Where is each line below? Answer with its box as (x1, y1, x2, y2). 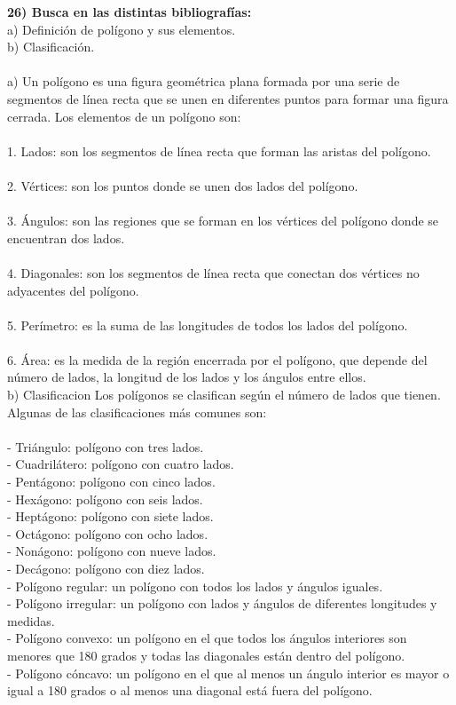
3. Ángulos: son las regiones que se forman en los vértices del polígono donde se (7, 211, 439, 230)
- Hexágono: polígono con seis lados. (7, 489, 203, 508)
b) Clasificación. (7, 37, 95, 56)
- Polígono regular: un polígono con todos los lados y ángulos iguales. (7, 576, 383, 595)
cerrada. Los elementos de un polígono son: (7, 107, 241, 125)
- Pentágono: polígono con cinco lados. (7, 472, 216, 491)
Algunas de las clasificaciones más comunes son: (7, 402, 267, 421)
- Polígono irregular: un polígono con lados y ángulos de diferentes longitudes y (7, 594, 437, 613)
